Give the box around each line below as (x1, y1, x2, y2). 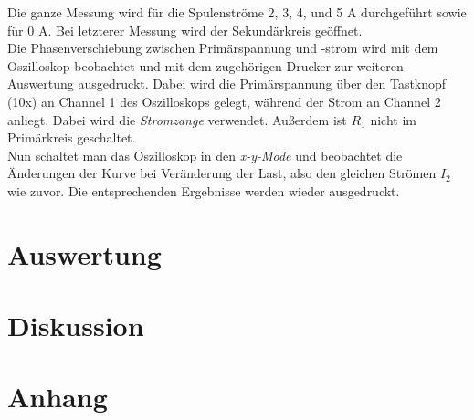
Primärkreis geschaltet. (7, 128, 136, 147)
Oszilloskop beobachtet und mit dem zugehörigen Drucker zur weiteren (7, 56, 404, 75)
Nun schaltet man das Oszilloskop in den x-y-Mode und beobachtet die (7, 145, 403, 164)
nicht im (370, 110, 416, 129)
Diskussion (7, 307, 144, 344)
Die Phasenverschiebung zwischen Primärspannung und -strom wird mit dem (7, 38, 438, 58)
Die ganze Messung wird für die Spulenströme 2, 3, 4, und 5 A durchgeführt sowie (7, 3, 467, 21)
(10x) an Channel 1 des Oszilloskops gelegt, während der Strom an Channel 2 (7, 91, 441, 110)
